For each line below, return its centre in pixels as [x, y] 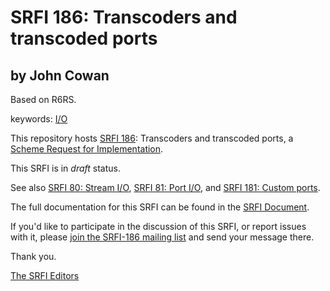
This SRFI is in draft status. [65, 168]
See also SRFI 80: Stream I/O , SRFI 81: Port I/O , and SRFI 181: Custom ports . [165, 187]
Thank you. [33, 256]
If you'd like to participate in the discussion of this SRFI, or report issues [158, 226]
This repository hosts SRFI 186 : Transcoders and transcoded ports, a [152, 138]
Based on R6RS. [43, 99]
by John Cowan [60, 75]
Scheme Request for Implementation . [87, 149]
